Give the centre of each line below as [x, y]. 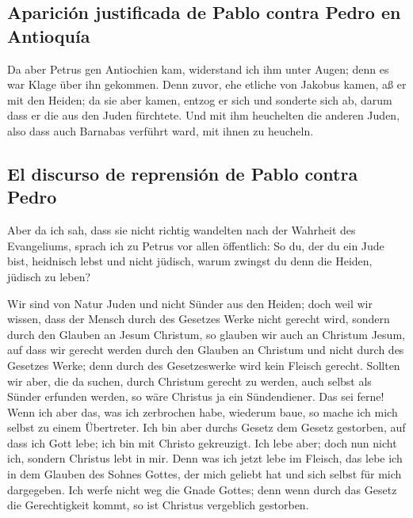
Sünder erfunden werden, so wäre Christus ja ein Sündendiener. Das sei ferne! [196, 396]
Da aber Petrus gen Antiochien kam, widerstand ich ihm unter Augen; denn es [198, 69]
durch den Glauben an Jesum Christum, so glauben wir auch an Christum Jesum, [206, 334]
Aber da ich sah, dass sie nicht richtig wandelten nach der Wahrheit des [182, 230]
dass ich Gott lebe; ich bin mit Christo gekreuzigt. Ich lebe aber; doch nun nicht [202, 442]
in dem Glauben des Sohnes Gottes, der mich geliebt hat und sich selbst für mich [205, 474]
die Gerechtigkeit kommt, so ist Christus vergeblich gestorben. [158, 505]
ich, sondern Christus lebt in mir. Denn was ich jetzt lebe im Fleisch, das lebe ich [205, 458]
